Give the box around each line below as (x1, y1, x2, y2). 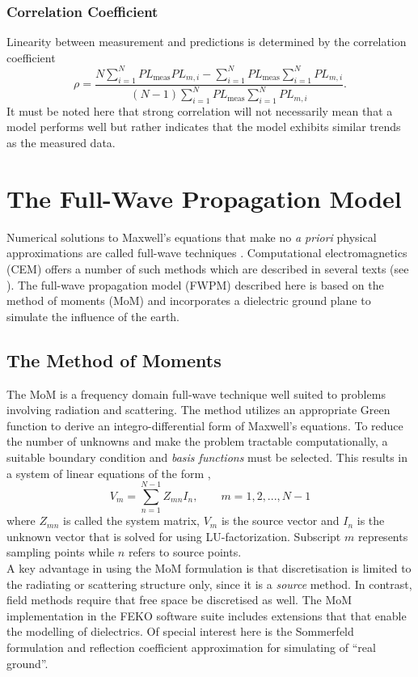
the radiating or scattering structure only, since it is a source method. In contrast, (6, 575, 412, 592)
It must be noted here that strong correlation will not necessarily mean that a (6, 102, 393, 119)
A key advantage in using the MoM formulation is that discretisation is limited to (6, 560, 412, 577)
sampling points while (6, 544, 115, 561)
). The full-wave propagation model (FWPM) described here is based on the (6, 276, 384, 293)
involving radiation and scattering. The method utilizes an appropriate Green (6, 401, 391, 418)
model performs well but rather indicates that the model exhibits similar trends (6, 118, 401, 135)
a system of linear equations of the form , (6, 464, 211, 481)
